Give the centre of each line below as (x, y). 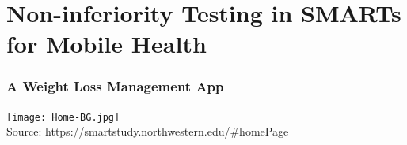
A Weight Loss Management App (115, 86)
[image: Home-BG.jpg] (63, 117)
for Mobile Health (107, 44)
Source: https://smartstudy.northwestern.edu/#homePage (148, 131)
